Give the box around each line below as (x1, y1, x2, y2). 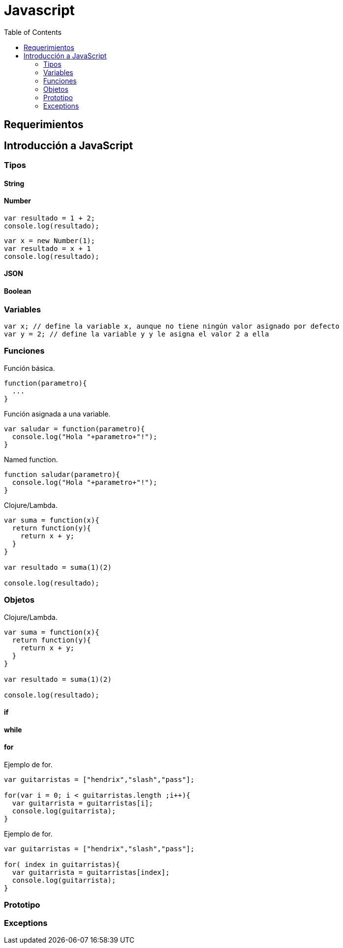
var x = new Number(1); (4, 236, 95, 245)
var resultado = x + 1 (4, 244, 91, 252)
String (4, 179, 25, 188)
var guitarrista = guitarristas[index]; (12, 868, 170, 876)
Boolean (4, 287, 31, 296)
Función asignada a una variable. (4, 409, 111, 418)
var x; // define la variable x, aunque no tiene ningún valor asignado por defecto (4, 322, 340, 331)
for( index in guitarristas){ (4, 860, 120, 868)
